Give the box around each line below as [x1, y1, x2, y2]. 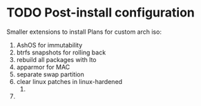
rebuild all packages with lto [16, 55, 97, 63]
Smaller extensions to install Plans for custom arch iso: [6, 28, 162, 36]
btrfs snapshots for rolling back [16, 48, 106, 56]
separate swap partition [16, 70, 84, 78]
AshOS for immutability [16, 41, 83, 49]
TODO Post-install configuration [6, 5, 195, 21]
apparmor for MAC [16, 63, 70, 71]
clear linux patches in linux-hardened [16, 77, 122, 85]
